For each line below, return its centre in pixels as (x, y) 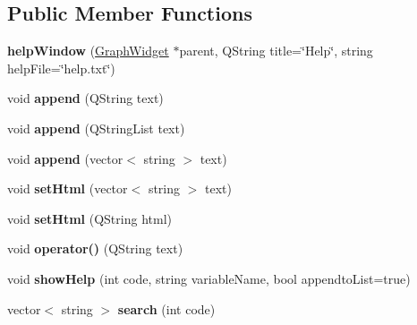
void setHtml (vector (68, 188)
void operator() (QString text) (95, 248)
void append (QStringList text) (96, 128)
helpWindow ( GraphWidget (88, 51)
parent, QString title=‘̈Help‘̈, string (276, 51)
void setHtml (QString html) (89, 218)
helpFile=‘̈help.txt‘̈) (61, 68)
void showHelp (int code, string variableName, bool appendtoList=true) (209, 278)
